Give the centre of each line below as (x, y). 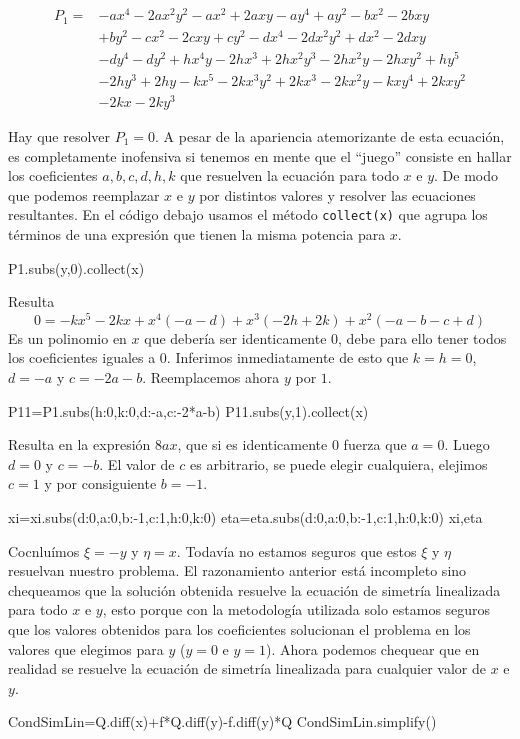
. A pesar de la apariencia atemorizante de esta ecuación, (330, 136)
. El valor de (137, 463)
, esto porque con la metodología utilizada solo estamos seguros (296, 609)
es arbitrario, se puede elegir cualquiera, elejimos (338, 463)
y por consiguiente (100, 483)
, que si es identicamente (252, 444)
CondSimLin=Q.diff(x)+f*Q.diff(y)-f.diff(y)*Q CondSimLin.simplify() (222, 721)
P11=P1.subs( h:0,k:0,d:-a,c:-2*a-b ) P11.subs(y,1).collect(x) (188, 410)
